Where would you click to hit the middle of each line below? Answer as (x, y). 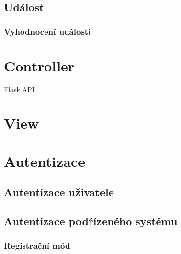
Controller (39, 65)
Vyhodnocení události (47, 31)
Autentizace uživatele (59, 192)
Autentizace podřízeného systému (91, 221)
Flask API (19, 89)
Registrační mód (37, 245)
